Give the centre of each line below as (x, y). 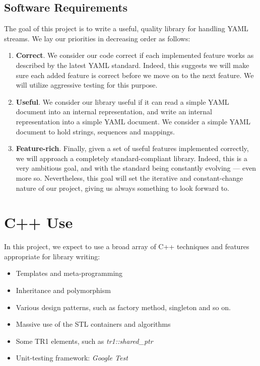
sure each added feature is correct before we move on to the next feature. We (135, 75)
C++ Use (39, 222)
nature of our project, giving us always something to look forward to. (122, 188)
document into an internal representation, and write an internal (114, 112)
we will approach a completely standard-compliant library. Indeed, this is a (132, 158)
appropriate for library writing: (52, 256)
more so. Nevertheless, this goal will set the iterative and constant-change (129, 177)
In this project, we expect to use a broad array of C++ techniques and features (127, 246)
